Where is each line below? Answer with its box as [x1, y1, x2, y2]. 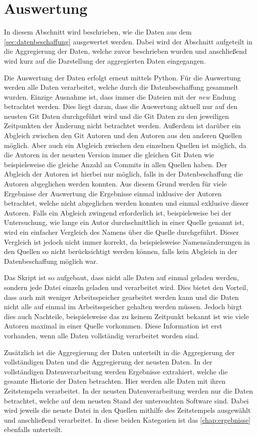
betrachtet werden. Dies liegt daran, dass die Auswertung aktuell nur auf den [4, 101, 238, 111]
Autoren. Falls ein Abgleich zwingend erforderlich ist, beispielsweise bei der [4, 207, 232, 218]
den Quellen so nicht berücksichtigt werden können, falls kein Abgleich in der [4, 246, 238, 256]
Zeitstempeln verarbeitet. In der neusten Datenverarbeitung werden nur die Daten [4, 385, 253, 396]
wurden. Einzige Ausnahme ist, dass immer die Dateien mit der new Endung [4, 91, 236, 102]
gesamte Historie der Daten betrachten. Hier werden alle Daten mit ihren [4, 376, 226, 386]
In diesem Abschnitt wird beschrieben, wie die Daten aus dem [4, 27, 192, 37]
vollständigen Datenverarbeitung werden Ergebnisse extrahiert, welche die [4, 366, 228, 376]
